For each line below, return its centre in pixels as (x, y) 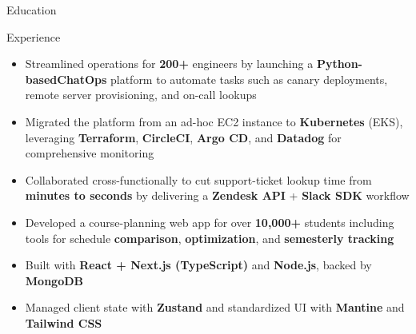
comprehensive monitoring (90, 153)
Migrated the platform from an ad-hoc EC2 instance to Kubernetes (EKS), (214, 121)
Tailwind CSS (64, 322)
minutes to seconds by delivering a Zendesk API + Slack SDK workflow (217, 195)
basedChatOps (66, 79)
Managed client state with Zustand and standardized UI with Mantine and (215, 307)
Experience (34, 36)
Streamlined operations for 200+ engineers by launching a (169, 64)
